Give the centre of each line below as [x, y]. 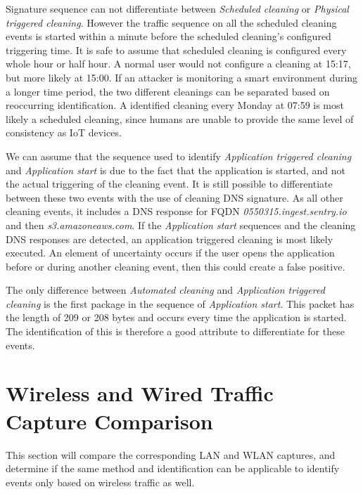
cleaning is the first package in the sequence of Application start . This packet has [180, 303]
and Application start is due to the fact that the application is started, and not [176, 170]
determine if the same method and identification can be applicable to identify [173, 468]
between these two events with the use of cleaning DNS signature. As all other [174, 197]
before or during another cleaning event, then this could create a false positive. [176, 266]
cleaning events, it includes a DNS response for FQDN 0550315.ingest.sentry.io [176, 211]
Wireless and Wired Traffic [140, 393]
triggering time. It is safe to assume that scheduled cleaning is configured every [176, 50]
